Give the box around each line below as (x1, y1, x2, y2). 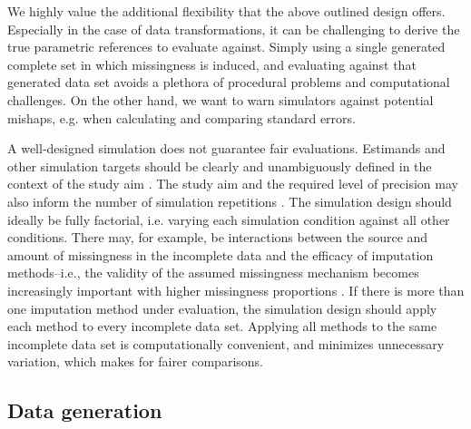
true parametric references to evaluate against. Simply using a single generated (7, 37, 446, 56)
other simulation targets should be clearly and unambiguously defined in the (7, 156, 432, 175)
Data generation (7, 396, 162, 424)
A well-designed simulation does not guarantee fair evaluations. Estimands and (7, 139, 446, 158)
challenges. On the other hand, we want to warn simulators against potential (7, 90, 434, 109)
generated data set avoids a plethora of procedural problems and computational (7, 73, 450, 92)
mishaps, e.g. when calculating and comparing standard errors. (7, 108, 356, 127)
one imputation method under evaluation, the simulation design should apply (7, 298, 437, 317)
